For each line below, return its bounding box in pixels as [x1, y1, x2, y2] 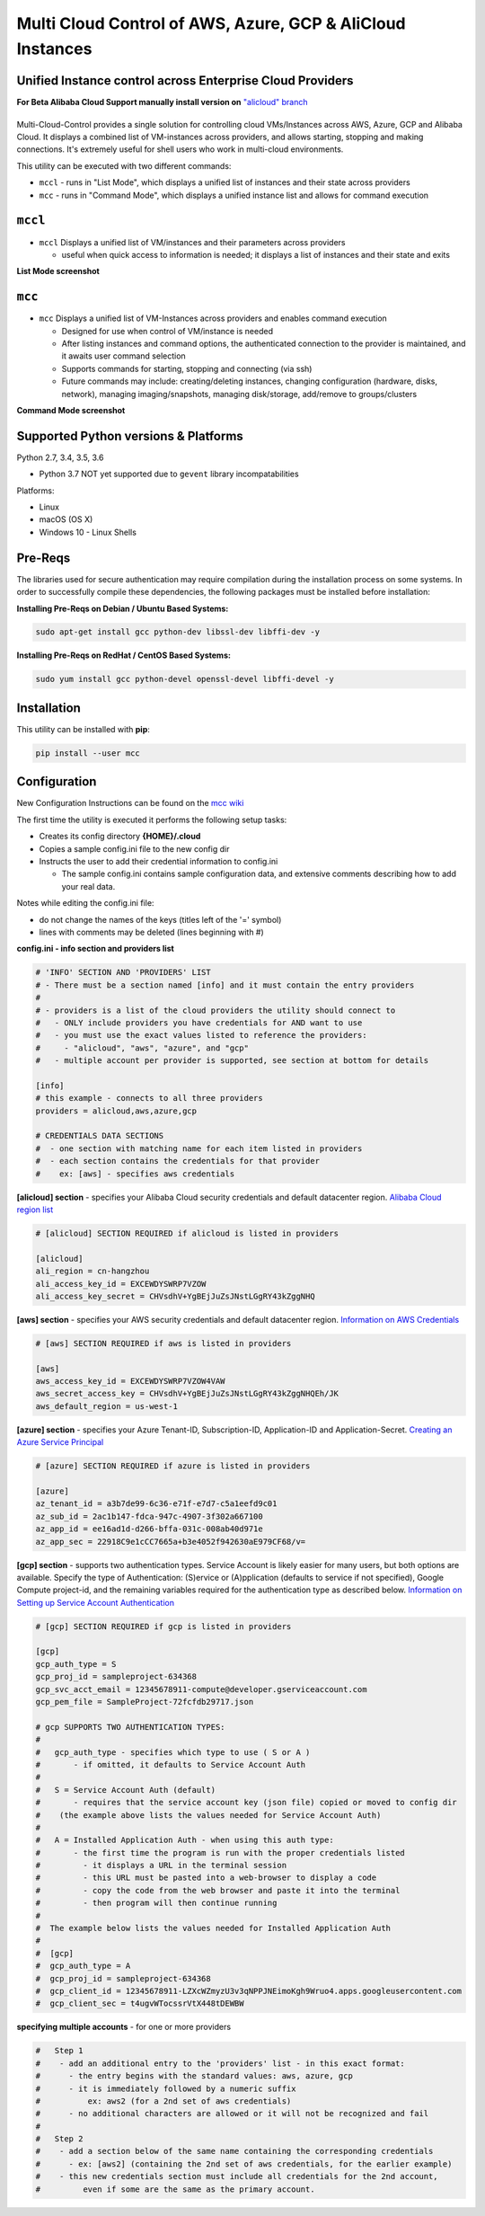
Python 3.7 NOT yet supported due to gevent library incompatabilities [39, 468, 300, 480]
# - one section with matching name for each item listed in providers [35, 1143, 363, 1154]
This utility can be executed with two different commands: [16, 160, 232, 171]
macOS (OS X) [39, 514, 93, 525]
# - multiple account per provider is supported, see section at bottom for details [35, 1056, 429, 1066]
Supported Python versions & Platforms [16, 428, 244, 444]
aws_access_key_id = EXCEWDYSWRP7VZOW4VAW [35, 1376, 225, 1387]
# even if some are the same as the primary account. [35, 2184, 315, 2194]
